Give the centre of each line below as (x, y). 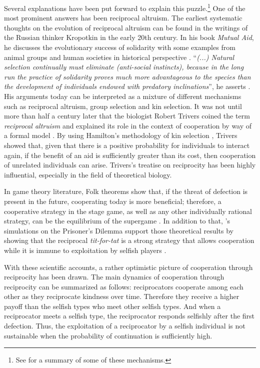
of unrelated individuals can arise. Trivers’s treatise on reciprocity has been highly (130, 165)
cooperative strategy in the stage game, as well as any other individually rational (128, 211)
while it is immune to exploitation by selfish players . (85, 250)
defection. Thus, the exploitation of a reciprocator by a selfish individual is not (125, 326)
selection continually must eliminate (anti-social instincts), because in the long (124, 67)
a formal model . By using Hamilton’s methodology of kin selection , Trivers (121, 135)
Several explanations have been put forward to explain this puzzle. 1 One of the (125, 7)
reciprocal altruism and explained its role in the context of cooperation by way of (128, 125)
